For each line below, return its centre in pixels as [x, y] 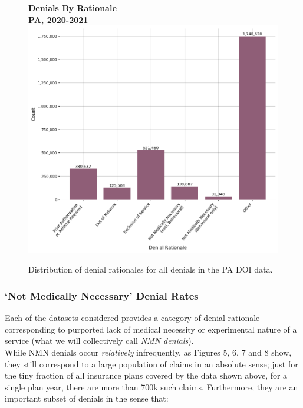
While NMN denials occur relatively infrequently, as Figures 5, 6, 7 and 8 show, [148, 352]
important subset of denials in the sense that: [87, 398]
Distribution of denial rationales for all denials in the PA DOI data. [151, 269]
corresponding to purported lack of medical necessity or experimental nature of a [151, 329]
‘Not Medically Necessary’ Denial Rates [102, 295]
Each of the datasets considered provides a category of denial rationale [132, 318]
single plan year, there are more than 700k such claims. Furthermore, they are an [151, 387]
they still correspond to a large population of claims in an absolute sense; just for [151, 364]
